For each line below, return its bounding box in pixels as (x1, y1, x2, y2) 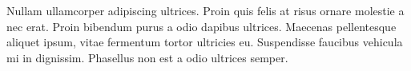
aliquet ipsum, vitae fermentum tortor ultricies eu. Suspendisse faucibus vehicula (6, 34, 403, 50)
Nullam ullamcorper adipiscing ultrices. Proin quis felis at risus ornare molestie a (6, 2, 405, 18)
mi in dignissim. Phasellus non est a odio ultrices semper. (6, 49, 288, 65)
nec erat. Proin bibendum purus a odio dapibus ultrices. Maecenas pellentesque (6, 18, 397, 34)
